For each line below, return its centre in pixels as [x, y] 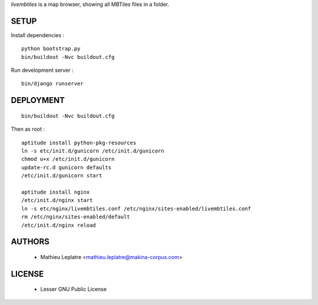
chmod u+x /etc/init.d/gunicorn [68, 159]
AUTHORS [30, 242]
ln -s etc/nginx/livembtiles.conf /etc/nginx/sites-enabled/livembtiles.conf [136, 208]
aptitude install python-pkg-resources [79, 142]
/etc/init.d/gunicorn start [62, 176]
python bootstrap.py [51, 49]
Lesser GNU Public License [74, 289]
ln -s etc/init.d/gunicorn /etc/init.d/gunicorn [93, 151]
